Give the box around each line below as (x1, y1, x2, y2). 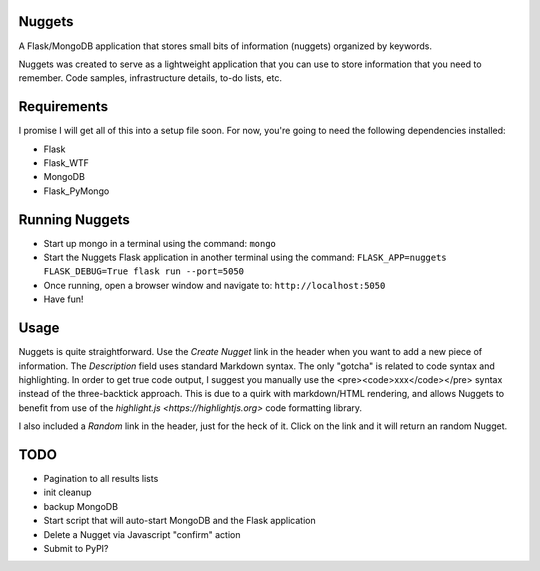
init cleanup (43, 486, 92, 499)
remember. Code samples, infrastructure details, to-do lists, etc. (18, 72, 282, 84)
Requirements (18, 98, 109, 115)
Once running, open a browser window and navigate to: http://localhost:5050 (43, 279, 386, 291)
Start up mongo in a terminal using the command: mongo (43, 237, 277, 249)
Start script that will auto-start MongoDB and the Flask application (43, 515, 316, 527)
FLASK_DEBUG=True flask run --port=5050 (43, 266, 245, 277)
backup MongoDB (43, 500, 119, 512)
